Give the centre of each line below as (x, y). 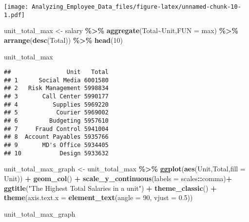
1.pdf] (14, 15)
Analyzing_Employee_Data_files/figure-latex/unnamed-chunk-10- (136, 7)
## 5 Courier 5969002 (56, 113)
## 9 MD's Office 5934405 (56, 145)
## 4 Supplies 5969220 (56, 104)
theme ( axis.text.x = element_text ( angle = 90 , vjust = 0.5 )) (98, 197)
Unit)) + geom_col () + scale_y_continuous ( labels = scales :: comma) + (118, 178)
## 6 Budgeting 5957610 (56, 121)
